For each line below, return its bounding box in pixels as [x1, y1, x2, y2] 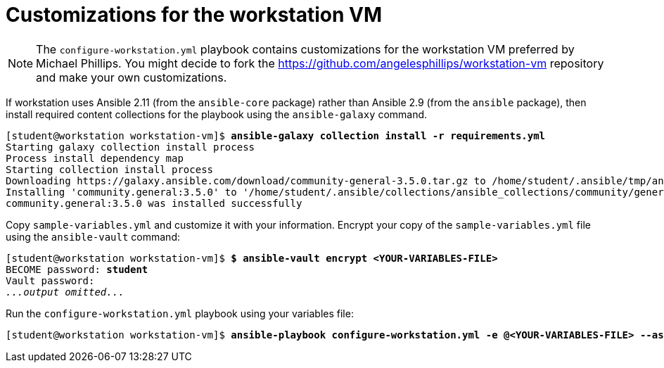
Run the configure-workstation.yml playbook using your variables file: [6, 307, 354, 319]
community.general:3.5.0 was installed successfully [6, 197, 302, 209]
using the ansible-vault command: [6, 230, 180, 243]
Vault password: [6, 274, 95, 286]
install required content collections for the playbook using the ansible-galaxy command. [6, 108, 428, 120]
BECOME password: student [6, 263, 148, 275]
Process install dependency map [6, 152, 184, 164]
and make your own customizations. [36, 70, 227, 84]
